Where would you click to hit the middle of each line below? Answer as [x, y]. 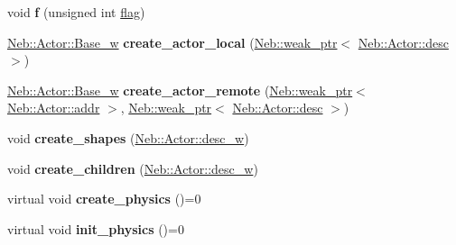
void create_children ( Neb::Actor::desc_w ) [133, 168]
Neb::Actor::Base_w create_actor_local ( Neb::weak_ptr [172, 42]
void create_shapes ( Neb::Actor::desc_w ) [128, 137]
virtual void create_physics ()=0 [104, 199]
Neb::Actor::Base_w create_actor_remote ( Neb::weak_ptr [180, 90]
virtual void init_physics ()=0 [96, 228]
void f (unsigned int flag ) [76, 12]
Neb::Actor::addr [54, 108]
